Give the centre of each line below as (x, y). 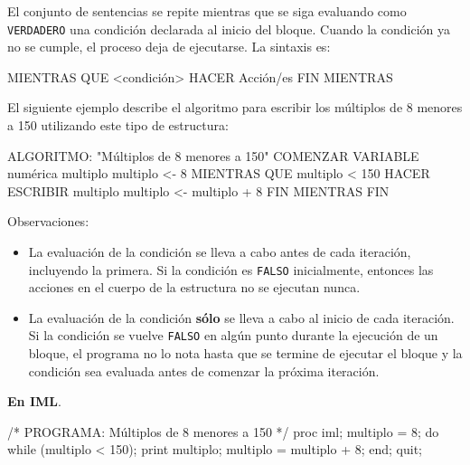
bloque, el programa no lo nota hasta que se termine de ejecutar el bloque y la (245, 353)
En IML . (34, 401)
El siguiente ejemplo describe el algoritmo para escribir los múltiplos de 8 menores (235, 107)
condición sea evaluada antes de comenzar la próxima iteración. (204, 370)
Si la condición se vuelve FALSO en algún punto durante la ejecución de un (233, 335)
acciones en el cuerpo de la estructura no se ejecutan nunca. (194, 287)
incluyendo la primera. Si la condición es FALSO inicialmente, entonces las (231, 269)
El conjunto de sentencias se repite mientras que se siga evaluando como (207, 11)
